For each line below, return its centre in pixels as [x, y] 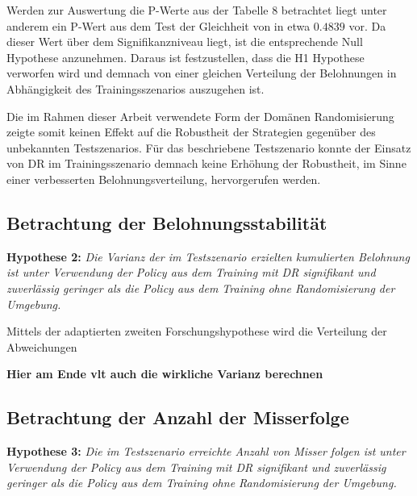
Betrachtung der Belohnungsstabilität [167, 222]
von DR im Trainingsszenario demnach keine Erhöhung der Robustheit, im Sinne [206, 163]
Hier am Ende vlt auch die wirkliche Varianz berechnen [165, 374]
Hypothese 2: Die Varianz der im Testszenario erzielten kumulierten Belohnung [208, 256]
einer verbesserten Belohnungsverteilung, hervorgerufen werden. [164, 179]
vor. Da [367, 25]
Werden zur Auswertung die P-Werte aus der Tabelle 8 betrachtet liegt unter [197, 10]
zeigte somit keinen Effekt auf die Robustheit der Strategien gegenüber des [191, 132]
